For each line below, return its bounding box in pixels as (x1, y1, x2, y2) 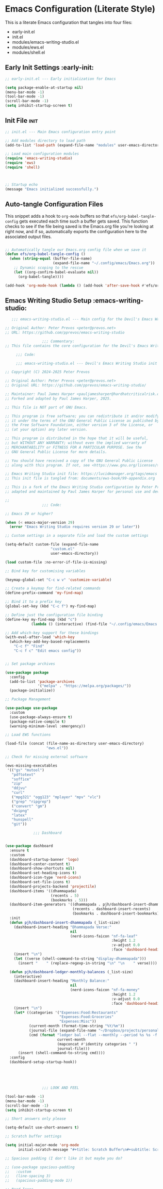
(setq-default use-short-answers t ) (5, 1125, 79, 1130)
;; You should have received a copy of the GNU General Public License (5, 458, 153, 463)
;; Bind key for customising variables (5, 568, 86, 573)
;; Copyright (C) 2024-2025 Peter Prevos (5, 370, 90, 374)
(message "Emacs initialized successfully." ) (5, 187, 98, 192)
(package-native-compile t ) (9, 719, 66, 724)
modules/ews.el (12, 44, 44, 50)
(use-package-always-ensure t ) (9, 714, 73, 720)
